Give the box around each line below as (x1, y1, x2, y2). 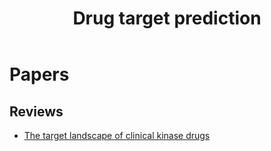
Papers (9, 63, 70, 86)
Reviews (9, 103, 64, 120)
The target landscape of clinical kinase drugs (23, 130, 211, 141)
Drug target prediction (72, 7, 262, 30)
